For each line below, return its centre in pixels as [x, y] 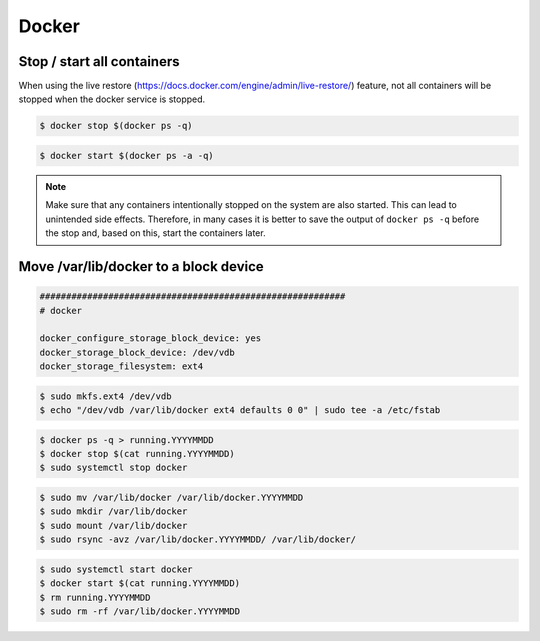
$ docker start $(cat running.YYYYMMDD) [139, 583]
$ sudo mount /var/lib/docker [113, 525]
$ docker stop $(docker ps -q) [116, 126]
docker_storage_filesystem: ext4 [121, 366]
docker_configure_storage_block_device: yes [150, 338]
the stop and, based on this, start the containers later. [155, 233]
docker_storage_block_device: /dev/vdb [137, 352]
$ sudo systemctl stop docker [113, 468]
